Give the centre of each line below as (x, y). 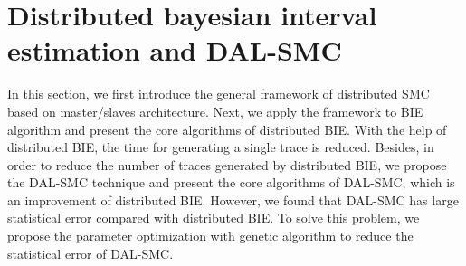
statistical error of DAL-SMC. (90, 253)
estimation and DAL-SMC (175, 50)
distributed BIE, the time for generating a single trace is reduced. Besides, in (221, 147)
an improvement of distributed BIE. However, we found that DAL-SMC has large (233, 199)
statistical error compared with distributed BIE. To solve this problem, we (214, 218)
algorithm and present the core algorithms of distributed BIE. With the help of (227, 129)
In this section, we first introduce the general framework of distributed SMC (219, 94)
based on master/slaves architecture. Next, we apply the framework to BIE (215, 111)
